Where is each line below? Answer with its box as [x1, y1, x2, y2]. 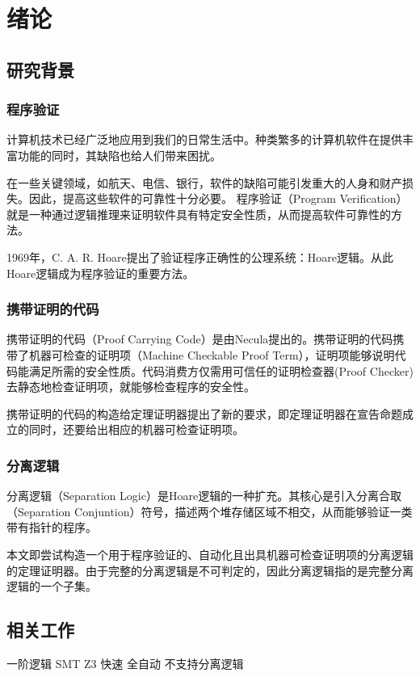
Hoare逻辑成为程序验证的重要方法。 [6, 264, 195, 281]
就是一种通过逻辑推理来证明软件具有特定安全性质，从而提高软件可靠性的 [6, 205, 391, 222]
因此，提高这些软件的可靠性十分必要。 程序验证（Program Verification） [28, 190, 408, 207]
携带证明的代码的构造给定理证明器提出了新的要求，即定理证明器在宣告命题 [6, 405, 402, 422]
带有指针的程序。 [6, 519, 97, 536]
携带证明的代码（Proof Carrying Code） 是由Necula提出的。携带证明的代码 [6, 330, 393, 347]
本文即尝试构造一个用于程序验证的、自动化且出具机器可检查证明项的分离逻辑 [6, 545, 414, 562]
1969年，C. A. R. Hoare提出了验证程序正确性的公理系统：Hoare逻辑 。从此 [6, 248, 393, 265]
